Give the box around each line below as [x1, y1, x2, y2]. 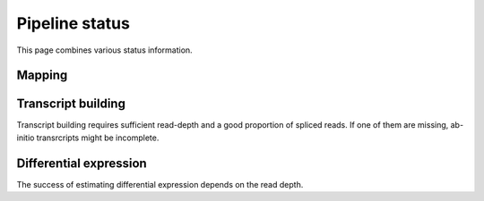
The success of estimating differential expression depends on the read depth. [16, 179, 304, 189]
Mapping [16, 68, 68, 83]
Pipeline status [16, 13, 130, 33]
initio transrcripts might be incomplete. [16, 132, 160, 143]
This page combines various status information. [16, 45, 193, 55]
